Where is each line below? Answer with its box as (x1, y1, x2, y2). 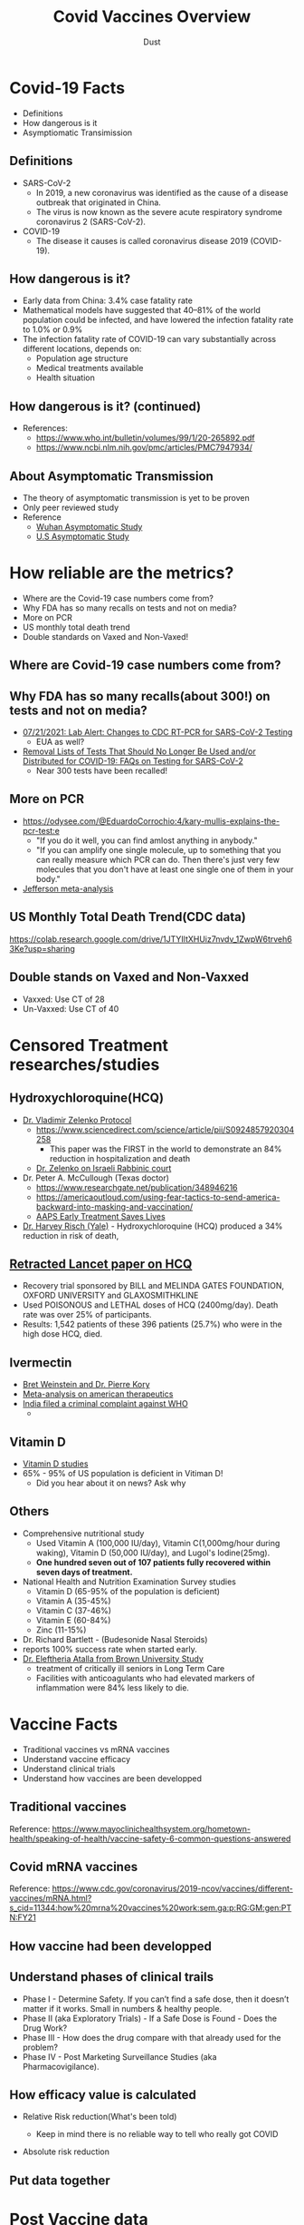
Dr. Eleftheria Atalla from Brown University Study (22, 1653, 204, 1664)
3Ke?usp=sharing (9, 943, 75, 954)
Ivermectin (9, 1355, 72, 1370)
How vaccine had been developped (9, 1938, 213, 1954)
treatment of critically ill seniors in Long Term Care (35, 1662, 225, 1673)
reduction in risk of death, (22, 1230, 119, 1240)
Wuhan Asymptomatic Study (35, 521, 143, 532)
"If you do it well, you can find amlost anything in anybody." (35, 835, 258, 846)
